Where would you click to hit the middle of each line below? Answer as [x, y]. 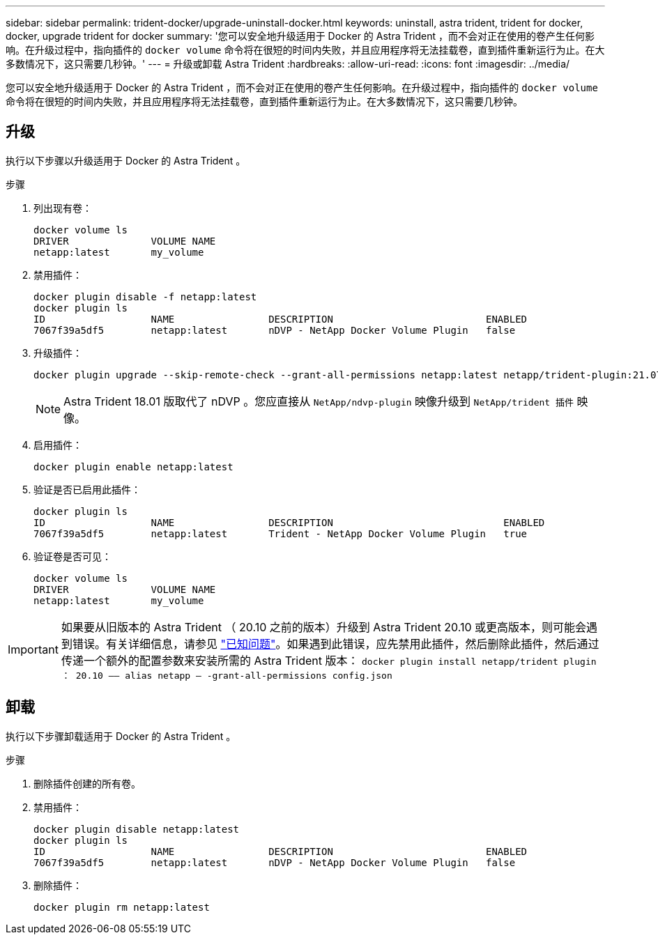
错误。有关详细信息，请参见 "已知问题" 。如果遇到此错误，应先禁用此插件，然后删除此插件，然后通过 [336, 644]
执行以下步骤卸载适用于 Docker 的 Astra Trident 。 [121, 736]
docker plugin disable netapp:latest [137, 829]
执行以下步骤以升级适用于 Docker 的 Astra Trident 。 [126, 160]
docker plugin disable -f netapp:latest [145, 296]
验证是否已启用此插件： [87, 489]
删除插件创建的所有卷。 [87, 783]
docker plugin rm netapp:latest [122, 907]
